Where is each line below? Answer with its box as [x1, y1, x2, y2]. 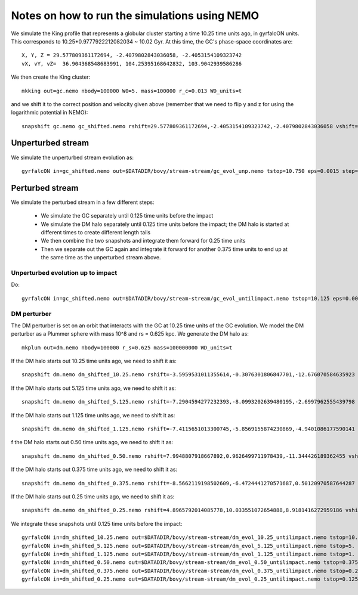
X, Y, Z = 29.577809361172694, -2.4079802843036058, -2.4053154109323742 [21, 52, 242, 59]
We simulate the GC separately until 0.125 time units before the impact [41, 212, 214, 219]
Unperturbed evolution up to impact [11, 268, 118, 277]
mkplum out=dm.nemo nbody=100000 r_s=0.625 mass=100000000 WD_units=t [21, 344, 233, 351]
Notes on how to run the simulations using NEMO [11, 9, 260, 22]
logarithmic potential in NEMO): [11, 109, 88, 116]
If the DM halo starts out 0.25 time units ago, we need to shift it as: [11, 492, 175, 500]
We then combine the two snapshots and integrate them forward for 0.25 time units [41, 237, 246, 244]
